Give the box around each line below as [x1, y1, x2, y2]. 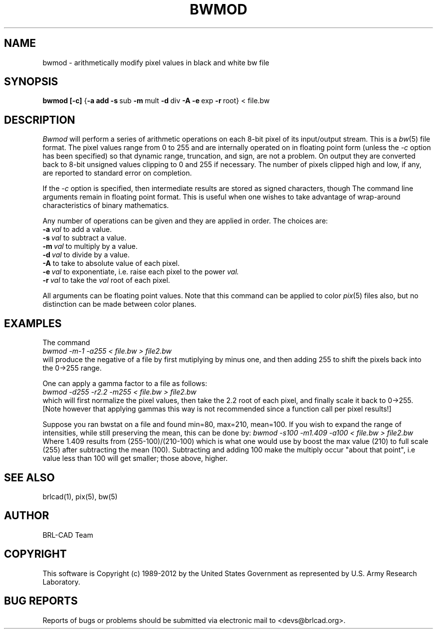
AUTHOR [4, 509, 49, 522]
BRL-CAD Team [42, 530, 93, 539]
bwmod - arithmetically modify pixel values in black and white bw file [42, 58, 269, 67]
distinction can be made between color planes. [42, 300, 197, 309]
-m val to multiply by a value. [42, 242, 138, 251]
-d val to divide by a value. [42, 250, 130, 259]
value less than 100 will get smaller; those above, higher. [42, 454, 228, 463]
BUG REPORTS [4, 595, 78, 608]
